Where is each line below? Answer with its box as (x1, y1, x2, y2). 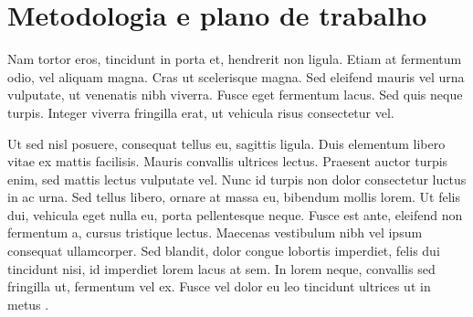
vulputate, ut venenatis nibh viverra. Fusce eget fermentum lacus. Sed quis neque (7, 85, 463, 104)
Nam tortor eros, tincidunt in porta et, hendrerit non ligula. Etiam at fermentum (7, 49, 462, 69)
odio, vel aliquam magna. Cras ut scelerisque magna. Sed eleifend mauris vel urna (7, 67, 465, 86)
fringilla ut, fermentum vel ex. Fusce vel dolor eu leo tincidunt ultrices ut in (7, 277, 431, 296)
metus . (7, 294, 49, 313)
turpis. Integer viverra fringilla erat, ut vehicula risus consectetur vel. (7, 102, 394, 122)
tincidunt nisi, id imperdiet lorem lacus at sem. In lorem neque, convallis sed (7, 259, 436, 278)
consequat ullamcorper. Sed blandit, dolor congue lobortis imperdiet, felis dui (7, 241, 440, 260)
